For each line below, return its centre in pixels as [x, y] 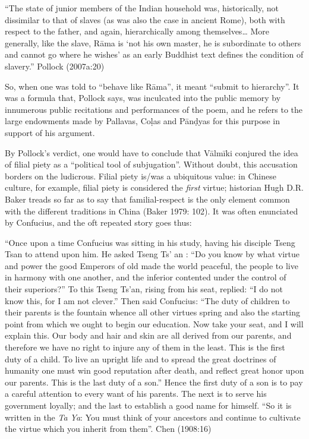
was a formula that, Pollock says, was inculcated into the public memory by [143, 98]
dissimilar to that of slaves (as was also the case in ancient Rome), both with [145, 19]
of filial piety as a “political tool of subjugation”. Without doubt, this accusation [151, 164]
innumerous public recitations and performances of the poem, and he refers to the [154, 109]
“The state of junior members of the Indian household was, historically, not [142, 8]
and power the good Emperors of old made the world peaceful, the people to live [152, 265]
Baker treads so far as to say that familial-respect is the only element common [147, 199]
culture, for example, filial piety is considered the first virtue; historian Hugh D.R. [154, 187]
